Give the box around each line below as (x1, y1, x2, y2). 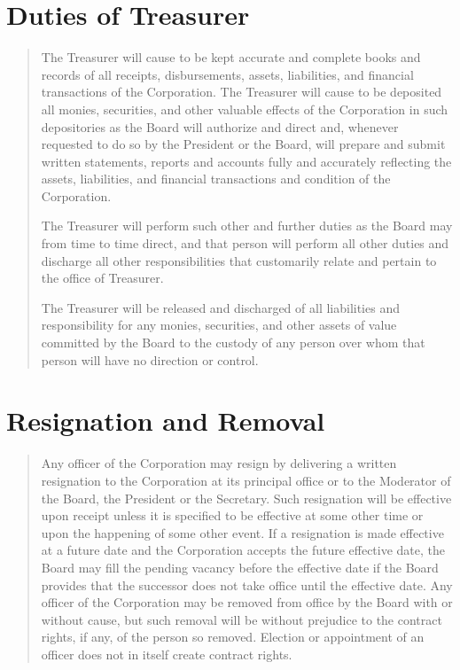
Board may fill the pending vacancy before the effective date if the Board (41, 557, 439, 576)
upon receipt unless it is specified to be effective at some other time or (41, 506, 424, 525)
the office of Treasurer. (41, 269, 164, 287)
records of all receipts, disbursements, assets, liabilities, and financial (41, 65, 414, 83)
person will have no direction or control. (41, 350, 259, 369)
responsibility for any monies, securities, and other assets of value (41, 316, 397, 334)
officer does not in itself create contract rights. (41, 644, 292, 663)
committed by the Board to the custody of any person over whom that (41, 333, 425, 352)
